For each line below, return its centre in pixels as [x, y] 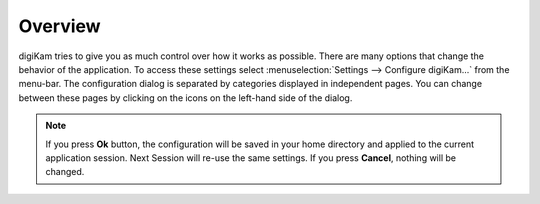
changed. [65, 172]
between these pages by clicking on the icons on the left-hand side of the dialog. [185, 97]
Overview [59, 26]
